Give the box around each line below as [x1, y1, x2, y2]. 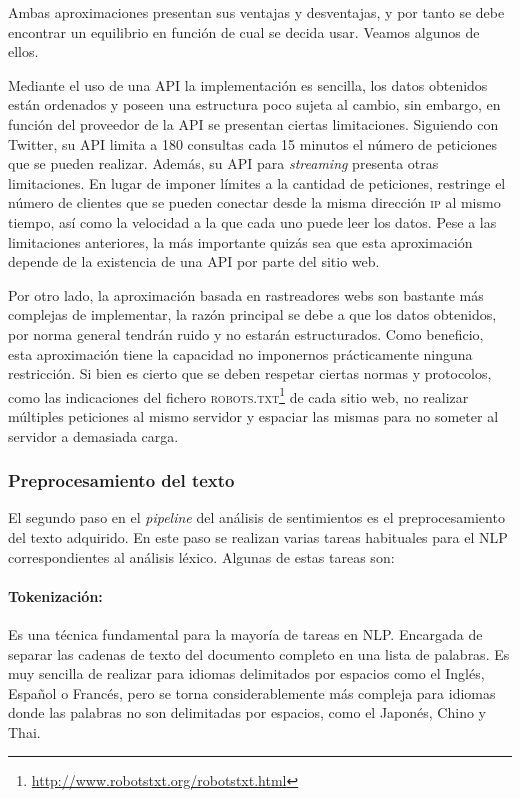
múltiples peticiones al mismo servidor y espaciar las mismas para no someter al [8, 405, 499, 426]
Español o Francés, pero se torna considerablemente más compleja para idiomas [8, 682, 496, 703]
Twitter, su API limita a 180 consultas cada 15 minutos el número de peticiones [8, 133, 498, 154]
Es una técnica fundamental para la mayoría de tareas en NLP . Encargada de [8, 623, 483, 644]
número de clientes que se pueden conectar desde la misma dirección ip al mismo [8, 192, 501, 213]
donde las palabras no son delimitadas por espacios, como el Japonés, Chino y [8, 702, 486, 723]
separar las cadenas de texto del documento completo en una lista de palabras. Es [8, 643, 510, 664]
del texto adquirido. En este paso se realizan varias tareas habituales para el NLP [8, 526, 508, 547]
